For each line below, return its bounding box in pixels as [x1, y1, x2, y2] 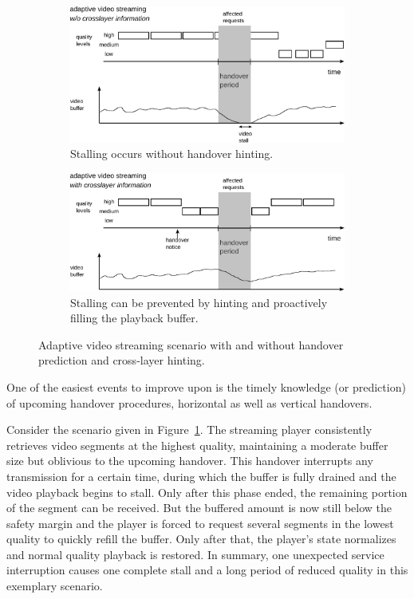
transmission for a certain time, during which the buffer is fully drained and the [6, 467, 396, 484]
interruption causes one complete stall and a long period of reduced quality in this [6, 562, 408, 578]
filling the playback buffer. [70, 309, 199, 326]
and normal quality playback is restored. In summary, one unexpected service [6, 546, 384, 562]
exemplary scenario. [6, 577, 103, 594]
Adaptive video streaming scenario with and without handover [38, 336, 344, 353]
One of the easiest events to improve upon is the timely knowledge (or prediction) [6, 378, 406, 395]
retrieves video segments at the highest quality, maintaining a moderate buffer [6, 436, 388, 453]
